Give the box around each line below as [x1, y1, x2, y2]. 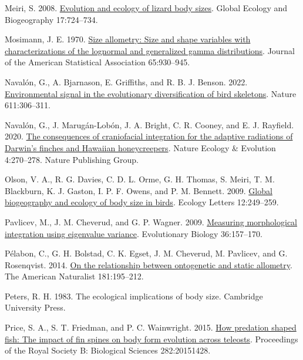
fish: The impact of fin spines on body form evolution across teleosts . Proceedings [5, 332, 298, 345]
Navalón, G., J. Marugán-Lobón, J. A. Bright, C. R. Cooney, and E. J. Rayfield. [5, 118, 294, 131]
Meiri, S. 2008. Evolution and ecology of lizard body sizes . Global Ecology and [5, 2, 288, 14]
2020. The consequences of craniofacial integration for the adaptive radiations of [5, 130, 293, 142]
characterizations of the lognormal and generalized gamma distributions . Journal [5, 44, 295, 56]
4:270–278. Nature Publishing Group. [5, 153, 139, 165]
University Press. [5, 301, 66, 314]
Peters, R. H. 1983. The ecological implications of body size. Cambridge [5, 289, 263, 302]
